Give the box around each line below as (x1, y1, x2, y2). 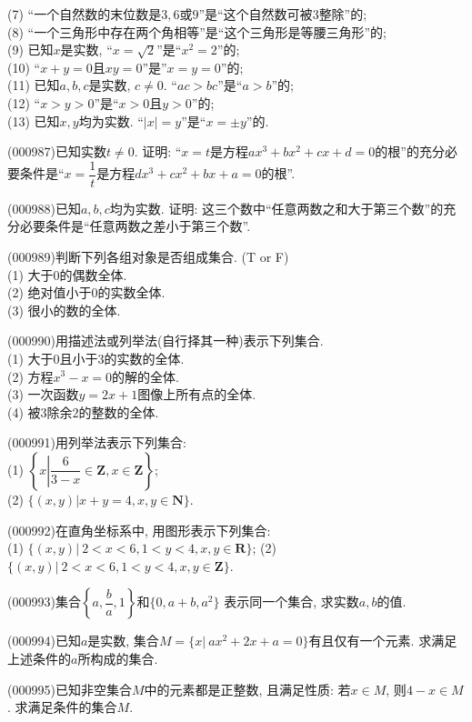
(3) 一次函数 (7, 385, 79, 404)
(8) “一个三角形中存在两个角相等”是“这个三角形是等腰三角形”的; (7, 22, 387, 41)
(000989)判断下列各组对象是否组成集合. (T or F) (7, 247, 289, 266)
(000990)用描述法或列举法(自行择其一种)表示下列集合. (7, 331, 324, 350)
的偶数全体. (59, 265, 127, 284)
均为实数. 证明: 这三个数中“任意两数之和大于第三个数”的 (109, 198, 444, 217)
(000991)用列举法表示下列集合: (7, 433, 186, 452)
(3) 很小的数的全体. (7, 300, 121, 319)
